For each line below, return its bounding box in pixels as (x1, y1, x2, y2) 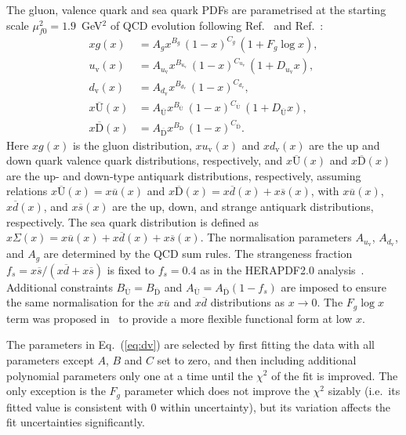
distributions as (210, 294, 285, 310)
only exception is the (6, 382, 106, 399)
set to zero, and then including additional (157, 351, 357, 368)
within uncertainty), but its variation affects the (160, 398, 391, 415)
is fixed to (107, 261, 155, 277)
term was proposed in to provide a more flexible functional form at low (6, 310, 353, 326)
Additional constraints (6, 278, 113, 295)
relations (6, 183, 48, 199)
